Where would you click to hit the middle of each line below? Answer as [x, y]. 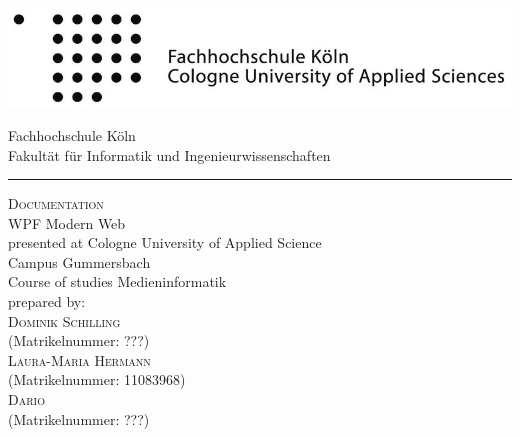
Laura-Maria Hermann [79, 359]
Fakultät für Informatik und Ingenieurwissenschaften [169, 154]
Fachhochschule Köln [72, 134]
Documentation [56, 203]
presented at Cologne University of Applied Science [165, 242]
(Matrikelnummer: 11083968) [97, 379]
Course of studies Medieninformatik [117, 281]
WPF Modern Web [67, 222]
